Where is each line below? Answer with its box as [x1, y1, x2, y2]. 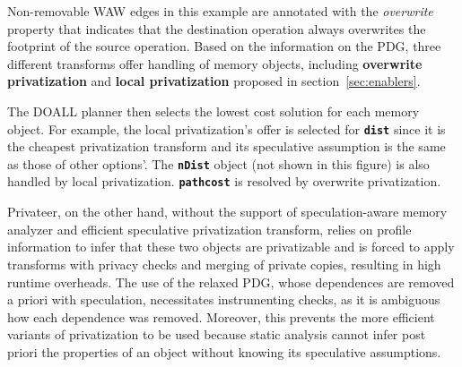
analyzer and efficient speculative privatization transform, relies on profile [7, 219, 412, 238]
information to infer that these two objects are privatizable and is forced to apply [7, 237, 455, 256]
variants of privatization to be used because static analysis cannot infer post [7, 325, 426, 344]
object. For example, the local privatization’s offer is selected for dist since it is [7, 119, 446, 138]
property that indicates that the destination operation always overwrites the [7, 19, 426, 38]
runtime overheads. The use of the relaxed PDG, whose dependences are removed [7, 272, 455, 291]
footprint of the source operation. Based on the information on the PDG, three [7, 37, 441, 55]
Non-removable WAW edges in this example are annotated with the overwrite [7, 2, 433, 20]
